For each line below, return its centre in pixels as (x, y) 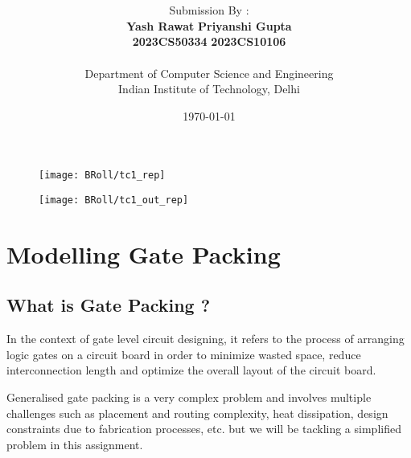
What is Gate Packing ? (109, 305)
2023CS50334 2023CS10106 (209, 41)
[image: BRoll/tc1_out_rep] (114, 200)
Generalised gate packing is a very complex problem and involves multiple (189, 397)
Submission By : (209, 10)
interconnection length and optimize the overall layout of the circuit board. (191, 370)
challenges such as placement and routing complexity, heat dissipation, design (197, 413)
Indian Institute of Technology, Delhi (209, 89)
